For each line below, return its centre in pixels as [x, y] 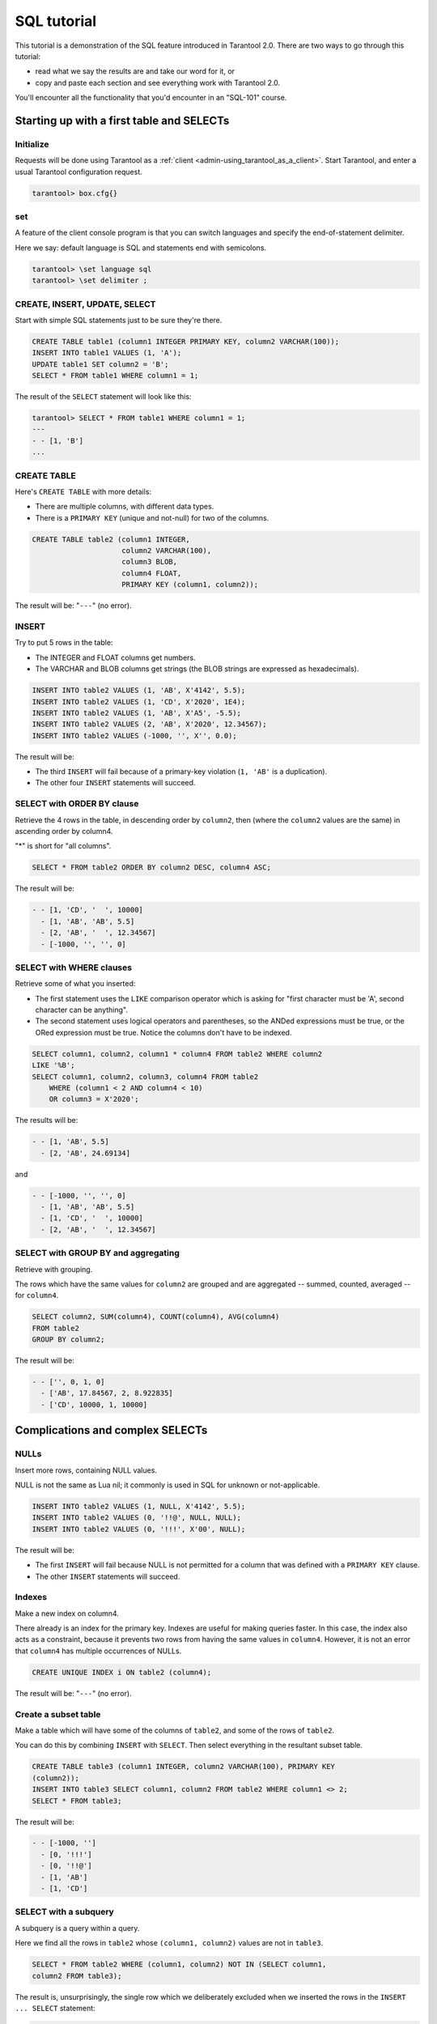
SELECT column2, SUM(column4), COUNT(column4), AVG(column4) [156, 1317]
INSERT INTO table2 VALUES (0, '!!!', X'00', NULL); [139, 1529]
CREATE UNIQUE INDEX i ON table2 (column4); [122, 1672]
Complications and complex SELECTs [111, 1430]
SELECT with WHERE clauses [74, 967]
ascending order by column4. [64, 831]
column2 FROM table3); [77, 1976]
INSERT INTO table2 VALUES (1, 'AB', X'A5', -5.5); [137, 713]
